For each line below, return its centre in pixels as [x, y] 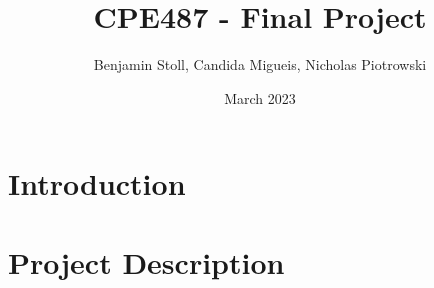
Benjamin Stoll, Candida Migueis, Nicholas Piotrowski [260, 64]
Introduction [97, 183]
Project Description [146, 261]
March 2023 [260, 97]
